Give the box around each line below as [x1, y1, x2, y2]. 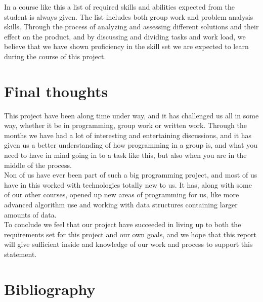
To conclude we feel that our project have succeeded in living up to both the [4, 219, 241, 230]
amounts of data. [4, 209, 57, 220]
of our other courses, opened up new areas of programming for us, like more [4, 189, 239, 200]
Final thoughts [4, 80, 108, 101]
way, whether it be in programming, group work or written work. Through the [4, 120, 247, 131]
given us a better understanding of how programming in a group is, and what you [4, 140, 257, 150]
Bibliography [4, 278, 96, 299]
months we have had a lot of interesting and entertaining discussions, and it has [4, 130, 252, 140]
